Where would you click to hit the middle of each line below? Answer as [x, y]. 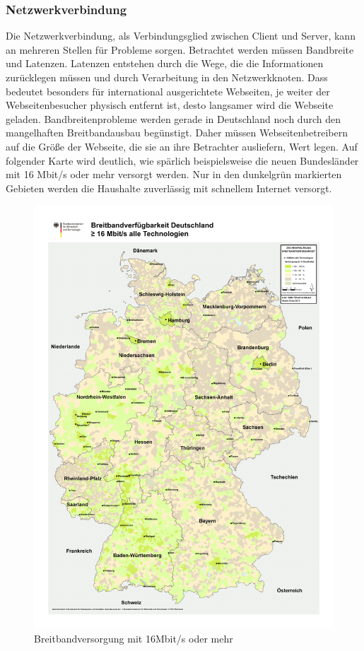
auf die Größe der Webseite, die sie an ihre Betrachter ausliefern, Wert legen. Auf [182, 146]
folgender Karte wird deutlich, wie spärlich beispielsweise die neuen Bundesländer [182, 160]
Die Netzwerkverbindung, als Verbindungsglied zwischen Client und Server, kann [181, 36]
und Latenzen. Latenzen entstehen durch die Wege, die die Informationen [165, 63]
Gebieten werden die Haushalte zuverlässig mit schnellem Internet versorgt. [169, 188]
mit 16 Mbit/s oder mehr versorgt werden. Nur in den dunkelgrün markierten [174, 174]
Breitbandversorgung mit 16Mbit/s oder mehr [134, 639]
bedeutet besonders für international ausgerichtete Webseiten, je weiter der [168, 91]
